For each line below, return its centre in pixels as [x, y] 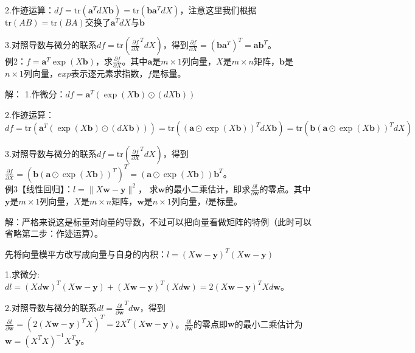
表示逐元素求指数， [109, 73]
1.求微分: [22, 274]
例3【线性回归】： [39, 188]
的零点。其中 [285, 188]
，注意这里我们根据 [218, 10]
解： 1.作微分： [35, 93]
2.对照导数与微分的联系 [51, 308]
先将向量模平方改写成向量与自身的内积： [86, 253]
